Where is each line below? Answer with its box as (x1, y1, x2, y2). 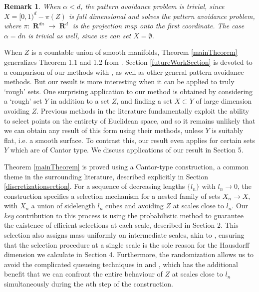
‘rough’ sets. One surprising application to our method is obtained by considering (4, 86, 253, 96)
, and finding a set (116, 96, 172, 106)
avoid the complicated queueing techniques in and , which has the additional (4, 259, 238, 269)
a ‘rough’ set (4, 96, 42, 106)
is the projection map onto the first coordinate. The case (72, 20, 245, 31)
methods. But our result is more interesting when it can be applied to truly (4, 76, 235, 87)
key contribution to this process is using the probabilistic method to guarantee (4, 210, 244, 220)
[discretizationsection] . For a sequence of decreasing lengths (4, 181, 185, 191)
